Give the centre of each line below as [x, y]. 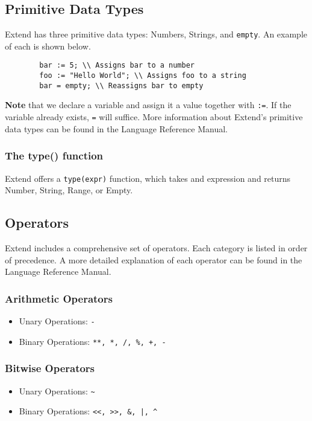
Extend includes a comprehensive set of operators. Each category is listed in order [156, 248]
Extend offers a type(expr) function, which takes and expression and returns [148, 178]
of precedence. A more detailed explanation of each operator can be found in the [154, 259]
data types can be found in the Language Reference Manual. [116, 128]
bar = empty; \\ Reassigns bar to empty [121, 85]
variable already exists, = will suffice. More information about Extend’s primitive [154, 117]
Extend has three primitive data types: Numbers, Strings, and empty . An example [156, 34]
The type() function [54, 156]
